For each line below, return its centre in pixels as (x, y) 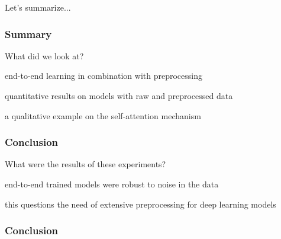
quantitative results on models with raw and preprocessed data (119, 95)
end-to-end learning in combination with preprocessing (104, 76)
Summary (28, 34)
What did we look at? (44, 55)
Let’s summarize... (38, 7)
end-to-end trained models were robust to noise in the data (112, 184)
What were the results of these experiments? (85, 164)
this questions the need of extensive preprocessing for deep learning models (140, 204)
